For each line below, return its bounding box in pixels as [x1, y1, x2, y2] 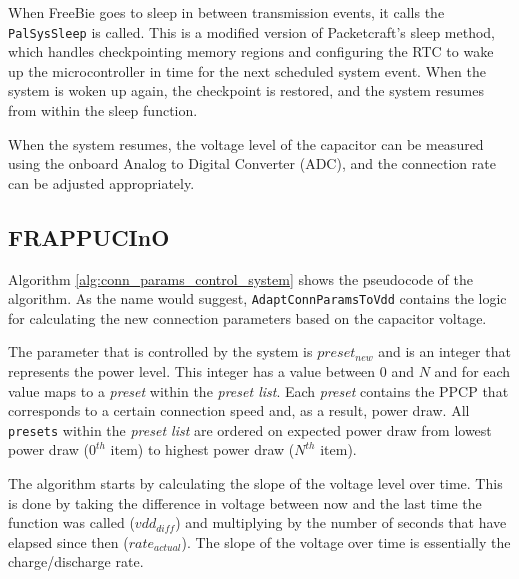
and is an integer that [378, 341, 511, 362]
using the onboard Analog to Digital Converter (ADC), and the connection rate [8, 153, 496, 174]
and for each [434, 361, 511, 382]
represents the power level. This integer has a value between [8, 361, 376, 382]
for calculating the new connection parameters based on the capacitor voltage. [8, 307, 487, 328]
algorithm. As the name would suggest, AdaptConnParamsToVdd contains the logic [8, 288, 507, 309]
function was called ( [8, 512, 135, 533]
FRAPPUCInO [8, 221, 170, 252]
